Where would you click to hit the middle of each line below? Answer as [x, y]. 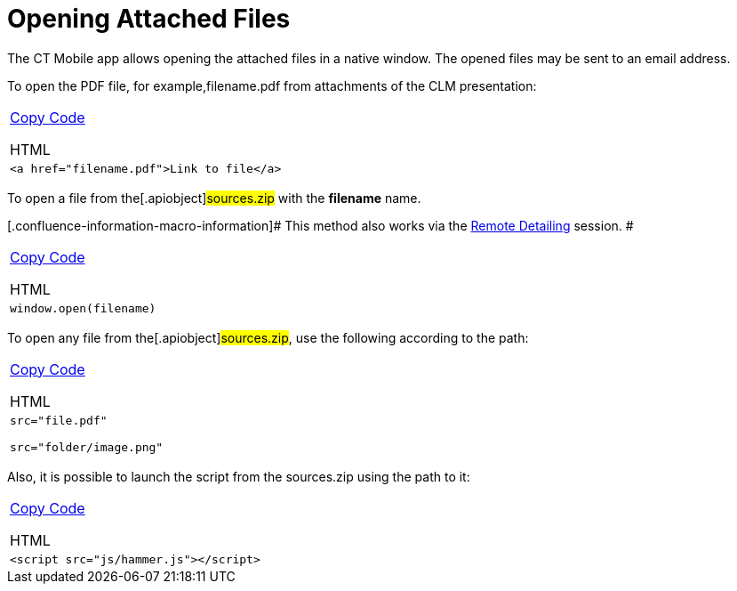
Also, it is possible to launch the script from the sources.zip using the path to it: [239, 476]
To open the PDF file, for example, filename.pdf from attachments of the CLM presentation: [272, 85]
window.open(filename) [83, 308]
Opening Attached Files [149, 19]
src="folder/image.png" [87, 447]
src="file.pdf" [59, 420]
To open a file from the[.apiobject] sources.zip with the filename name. [214, 198]
